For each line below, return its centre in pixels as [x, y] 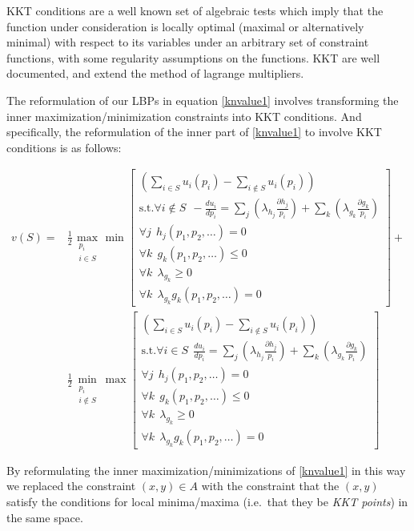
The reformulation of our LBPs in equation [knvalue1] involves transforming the [203, 100]
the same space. [45, 517]
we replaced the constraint [71, 486]
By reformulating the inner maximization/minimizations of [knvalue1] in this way [206, 470]
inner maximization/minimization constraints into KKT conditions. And [184, 116]
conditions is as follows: [64, 147]
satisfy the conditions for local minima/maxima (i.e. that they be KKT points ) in [207, 501]
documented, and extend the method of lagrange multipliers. [155, 73]
